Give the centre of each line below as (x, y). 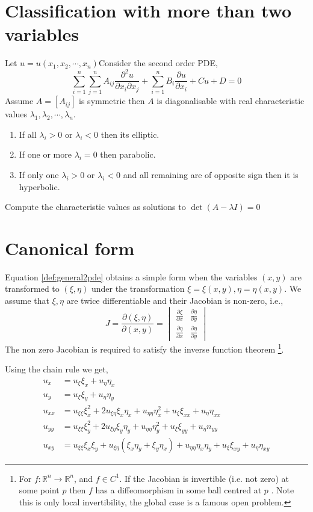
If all (28, 134)
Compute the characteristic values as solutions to (95, 207)
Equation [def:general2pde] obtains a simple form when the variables (131, 276)
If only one (39, 174)
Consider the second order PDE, (158, 63)
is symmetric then (112, 101)
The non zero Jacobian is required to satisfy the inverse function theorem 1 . (144, 348)
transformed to (32, 288)
